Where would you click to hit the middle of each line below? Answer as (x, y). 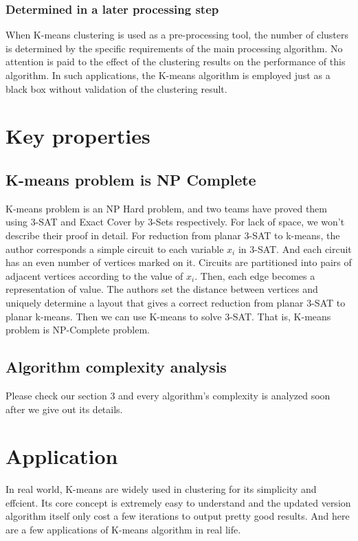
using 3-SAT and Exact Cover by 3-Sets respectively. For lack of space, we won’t (175, 222)
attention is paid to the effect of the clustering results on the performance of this (176, 62)
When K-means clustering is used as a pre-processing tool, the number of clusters (177, 35)
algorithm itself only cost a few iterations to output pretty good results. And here (178, 516)
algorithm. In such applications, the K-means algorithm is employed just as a (168, 75)
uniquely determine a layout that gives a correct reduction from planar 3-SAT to (176, 302)
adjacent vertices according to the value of (94, 275)
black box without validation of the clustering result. (116, 88)
